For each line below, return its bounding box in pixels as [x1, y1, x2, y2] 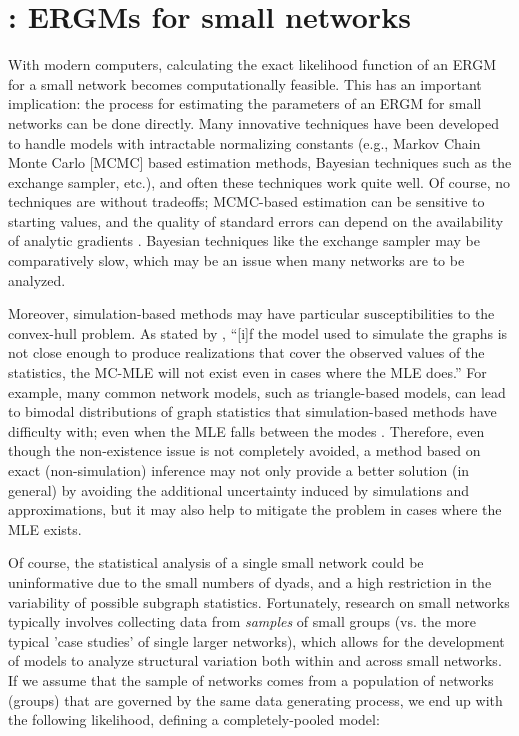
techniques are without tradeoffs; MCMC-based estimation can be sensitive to [8, 191, 485, 212]
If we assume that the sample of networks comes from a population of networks [8, 669, 494, 690]
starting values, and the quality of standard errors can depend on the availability [8, 210, 504, 231]
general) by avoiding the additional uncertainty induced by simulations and [8, 479, 470, 500]
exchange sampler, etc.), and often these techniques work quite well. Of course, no [8, 171, 511, 192]
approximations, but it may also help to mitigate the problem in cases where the [8, 499, 502, 520]
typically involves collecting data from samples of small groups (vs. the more [8, 611, 477, 632]
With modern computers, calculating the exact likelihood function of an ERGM [8, 54, 496, 75]
